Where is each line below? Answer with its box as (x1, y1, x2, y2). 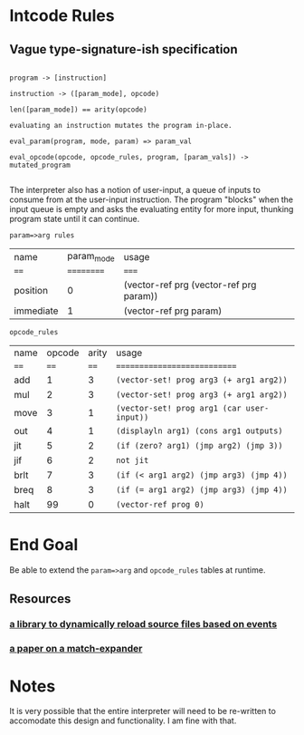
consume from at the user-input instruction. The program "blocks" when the (9, 194, 294, 205)
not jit (116, 455, 149, 466)
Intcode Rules (9, 5, 115, 26)
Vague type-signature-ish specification (9, 42, 238, 57)
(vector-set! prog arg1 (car (116, 403, 242, 413)
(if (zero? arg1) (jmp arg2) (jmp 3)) (116, 440, 283, 451)
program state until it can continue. (9, 214, 140, 224)
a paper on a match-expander (9, 643, 143, 655)
